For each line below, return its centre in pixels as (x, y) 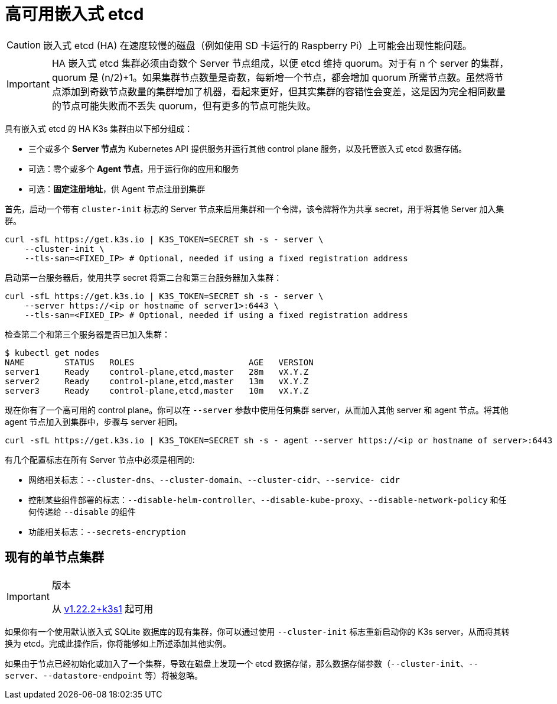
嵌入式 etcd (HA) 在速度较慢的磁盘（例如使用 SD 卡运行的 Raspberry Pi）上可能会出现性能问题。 (258, 45)
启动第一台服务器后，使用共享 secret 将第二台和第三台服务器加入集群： (144, 277)
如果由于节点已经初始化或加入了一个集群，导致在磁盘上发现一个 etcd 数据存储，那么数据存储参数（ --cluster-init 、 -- (242, 663)
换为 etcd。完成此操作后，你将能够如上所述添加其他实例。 (118, 643)
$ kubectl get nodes (52, 353)
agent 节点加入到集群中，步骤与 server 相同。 (94, 421)
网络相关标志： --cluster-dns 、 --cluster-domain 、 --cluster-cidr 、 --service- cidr (214, 479)
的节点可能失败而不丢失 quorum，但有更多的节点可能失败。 (184, 106)
